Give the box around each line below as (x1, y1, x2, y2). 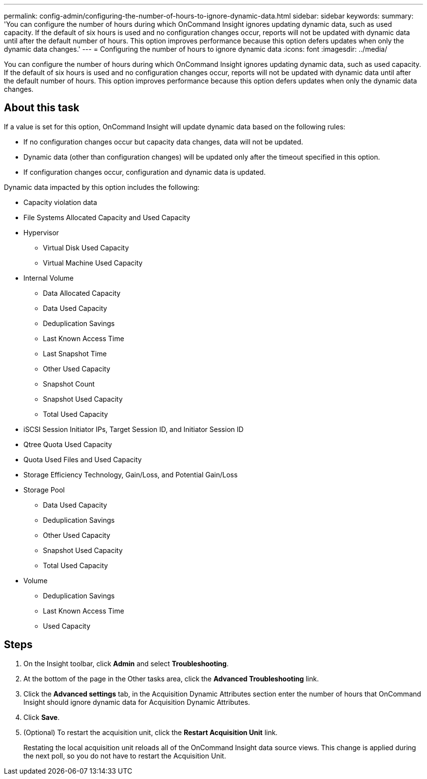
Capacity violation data (23, 198, 97, 206)
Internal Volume (23, 273, 74, 282)
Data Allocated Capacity (43, 288, 121, 297)
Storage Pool (23, 485, 65, 494)
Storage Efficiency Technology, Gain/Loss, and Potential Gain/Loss (23, 470, 238, 479)
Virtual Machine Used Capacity (43, 258, 143, 267)
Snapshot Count (43, 379, 95, 388)
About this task (4, 102, 79, 114)
